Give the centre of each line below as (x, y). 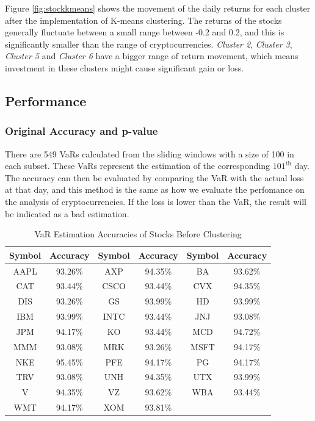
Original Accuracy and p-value (81, 131)
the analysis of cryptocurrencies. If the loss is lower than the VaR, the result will (156, 201)
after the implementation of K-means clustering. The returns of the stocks (143, 20)
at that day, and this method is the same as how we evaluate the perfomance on (155, 189)
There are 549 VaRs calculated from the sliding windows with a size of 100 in (150, 153)
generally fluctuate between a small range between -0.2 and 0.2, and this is (145, 32)
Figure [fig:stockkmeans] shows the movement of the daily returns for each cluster (158, 8)
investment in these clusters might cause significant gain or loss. (125, 67)
